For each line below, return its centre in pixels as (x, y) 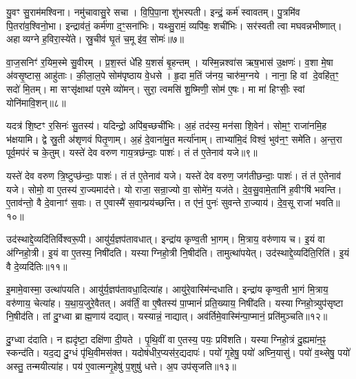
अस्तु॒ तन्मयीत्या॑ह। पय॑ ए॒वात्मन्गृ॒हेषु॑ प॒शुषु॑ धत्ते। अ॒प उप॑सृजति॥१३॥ (121, 366)
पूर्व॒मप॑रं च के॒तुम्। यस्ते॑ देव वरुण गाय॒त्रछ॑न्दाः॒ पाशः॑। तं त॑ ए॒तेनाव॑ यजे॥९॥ (132, 152)
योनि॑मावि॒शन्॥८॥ (36, 102)
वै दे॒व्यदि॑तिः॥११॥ (37, 266)
